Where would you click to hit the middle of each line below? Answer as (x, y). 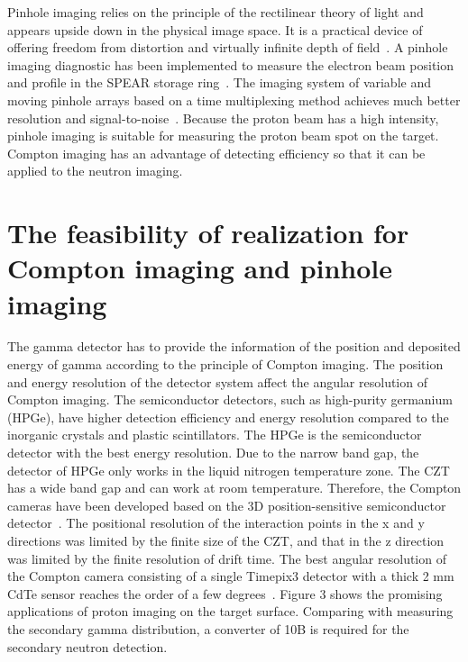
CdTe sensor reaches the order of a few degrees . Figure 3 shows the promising (225, 593)
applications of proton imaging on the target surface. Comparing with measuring (230, 611)
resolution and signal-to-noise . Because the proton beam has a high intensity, (223, 118)
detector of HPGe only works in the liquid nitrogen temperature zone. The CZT (229, 470)
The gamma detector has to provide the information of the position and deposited (234, 346)
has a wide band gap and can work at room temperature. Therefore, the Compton (234, 488)
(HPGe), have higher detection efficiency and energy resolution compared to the (228, 417)
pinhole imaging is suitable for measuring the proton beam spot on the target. (223, 136)
